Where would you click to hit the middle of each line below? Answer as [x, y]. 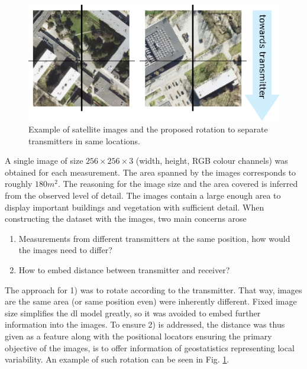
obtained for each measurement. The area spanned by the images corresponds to [151, 172]
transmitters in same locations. [84, 140]
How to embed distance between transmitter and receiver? [124, 270]
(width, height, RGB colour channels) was [212, 161]
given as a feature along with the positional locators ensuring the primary [138, 336]
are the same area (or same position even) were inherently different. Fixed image [151, 301]
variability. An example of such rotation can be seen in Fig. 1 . [117, 359]
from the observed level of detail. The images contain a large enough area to [143, 195]
